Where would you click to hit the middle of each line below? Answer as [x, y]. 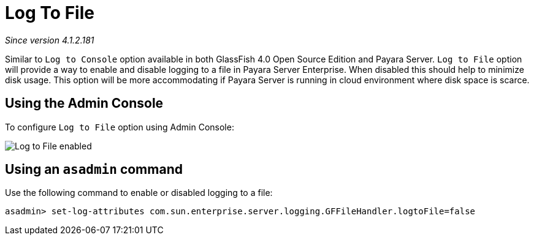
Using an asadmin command [94, 170]
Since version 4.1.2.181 [50, 40]
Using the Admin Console [84, 103]
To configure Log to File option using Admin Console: [120, 127]
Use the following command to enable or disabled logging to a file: [139, 193]
